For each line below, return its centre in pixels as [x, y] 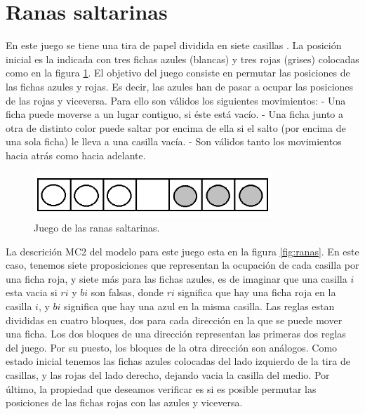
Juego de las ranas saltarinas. [97, 227]
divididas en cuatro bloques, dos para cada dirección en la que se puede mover [174, 320]
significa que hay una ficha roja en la [257, 292]
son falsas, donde [127, 292]
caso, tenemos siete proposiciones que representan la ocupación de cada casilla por [182, 265]
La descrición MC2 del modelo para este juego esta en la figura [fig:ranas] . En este [182, 251]
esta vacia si [32, 292]
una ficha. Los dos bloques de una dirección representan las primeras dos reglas [176, 334]
